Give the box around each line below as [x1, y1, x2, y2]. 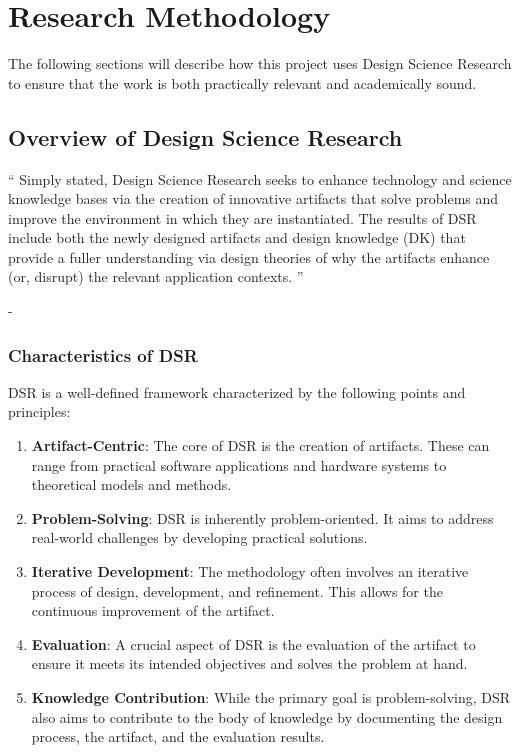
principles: [8, 401, 71, 422]
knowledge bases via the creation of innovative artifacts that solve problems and [8, 188, 499, 209]
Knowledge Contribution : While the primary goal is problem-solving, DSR [31, 687, 511, 708]
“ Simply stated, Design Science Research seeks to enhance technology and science [8, 168, 512, 189]
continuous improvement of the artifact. [31, 600, 275, 621]
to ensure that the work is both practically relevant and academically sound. [8, 72, 477, 93]
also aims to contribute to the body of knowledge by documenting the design [31, 706, 503, 727]
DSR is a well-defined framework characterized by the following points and [8, 381, 466, 402]
